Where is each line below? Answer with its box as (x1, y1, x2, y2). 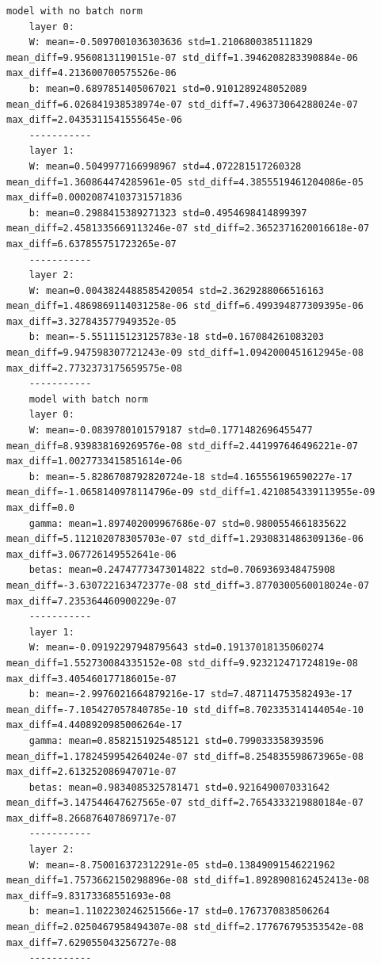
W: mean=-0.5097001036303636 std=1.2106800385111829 (29, 36, 313, 48)
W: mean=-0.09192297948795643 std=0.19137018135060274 (29, 642, 324, 654)
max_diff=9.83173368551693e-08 (6, 890, 171, 902)
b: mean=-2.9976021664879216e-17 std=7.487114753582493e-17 (29, 688, 352, 700)
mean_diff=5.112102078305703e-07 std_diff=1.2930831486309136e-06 (6, 533, 364, 545)
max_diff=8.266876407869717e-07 (6, 812, 177, 824)
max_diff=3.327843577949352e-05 (6, 315, 177, 327)
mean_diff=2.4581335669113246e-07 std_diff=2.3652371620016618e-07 (6, 223, 370, 235)
